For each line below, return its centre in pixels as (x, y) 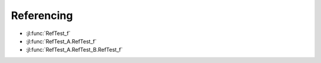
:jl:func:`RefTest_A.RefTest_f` (61, 41)
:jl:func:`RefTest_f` (48, 33)
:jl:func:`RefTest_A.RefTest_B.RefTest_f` (74, 50)
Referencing (42, 15)
